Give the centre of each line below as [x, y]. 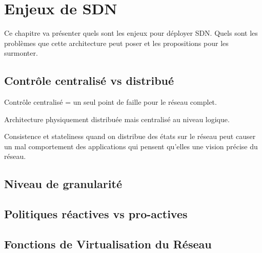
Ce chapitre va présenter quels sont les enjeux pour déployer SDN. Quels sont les [131, 33]
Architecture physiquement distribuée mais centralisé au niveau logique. [117, 119]
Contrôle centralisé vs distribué [89, 80]
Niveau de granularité [63, 184]
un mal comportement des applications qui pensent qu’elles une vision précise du [131, 146]
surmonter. [21, 53]
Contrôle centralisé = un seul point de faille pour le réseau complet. [110, 102]
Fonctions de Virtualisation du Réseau [108, 244]
